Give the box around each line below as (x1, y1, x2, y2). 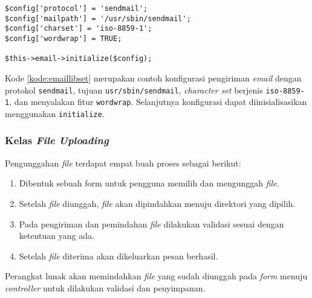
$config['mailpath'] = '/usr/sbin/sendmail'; (5, 14, 191, 23)
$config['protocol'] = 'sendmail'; (5, 4, 148, 13)
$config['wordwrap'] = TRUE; (5, 34, 122, 43)
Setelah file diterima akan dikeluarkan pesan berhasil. (19, 249, 218, 262)
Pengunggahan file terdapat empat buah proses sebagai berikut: (5, 156, 241, 169)
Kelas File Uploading (5, 133, 109, 148)
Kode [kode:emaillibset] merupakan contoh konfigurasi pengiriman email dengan (5, 71, 302, 84)
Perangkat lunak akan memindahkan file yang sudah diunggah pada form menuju (5, 270, 308, 282)
